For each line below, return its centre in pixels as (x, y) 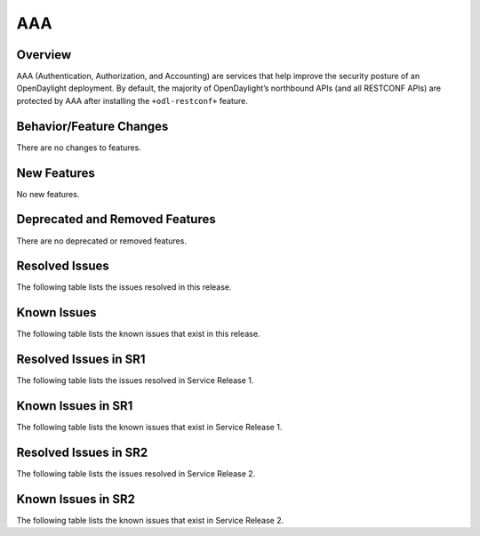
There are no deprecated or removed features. (101, 241)
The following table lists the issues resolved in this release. (124, 287)
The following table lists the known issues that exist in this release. (138, 334)
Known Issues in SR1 (75, 406)
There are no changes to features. (79, 148)
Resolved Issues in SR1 (81, 360)
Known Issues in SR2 (76, 499)
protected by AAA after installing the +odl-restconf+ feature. (132, 100)
